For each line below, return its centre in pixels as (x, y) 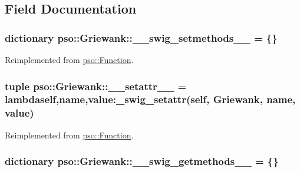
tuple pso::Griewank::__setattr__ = (96, 86)
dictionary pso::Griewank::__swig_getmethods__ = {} (142, 161)
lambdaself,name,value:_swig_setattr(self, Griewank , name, (150, 99)
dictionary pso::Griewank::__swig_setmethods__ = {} (141, 37)
